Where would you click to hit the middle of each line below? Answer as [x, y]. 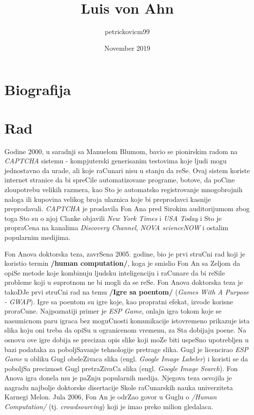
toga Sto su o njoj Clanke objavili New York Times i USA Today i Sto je [113, 218]
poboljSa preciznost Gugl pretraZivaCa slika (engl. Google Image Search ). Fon [121, 368]
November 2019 [127, 48]
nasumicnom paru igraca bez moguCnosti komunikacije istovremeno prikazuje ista [127, 320]
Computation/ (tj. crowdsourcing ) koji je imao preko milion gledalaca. [109, 406]
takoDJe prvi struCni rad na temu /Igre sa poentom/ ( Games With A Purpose [127, 291]
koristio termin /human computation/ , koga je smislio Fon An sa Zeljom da [122, 263]
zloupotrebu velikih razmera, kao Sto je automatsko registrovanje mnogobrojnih [124, 189]
